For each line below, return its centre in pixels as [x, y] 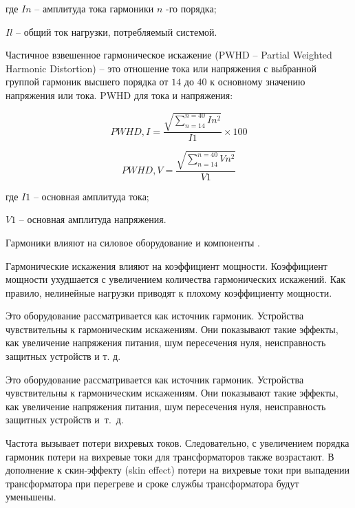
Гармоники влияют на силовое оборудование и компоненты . [133, 242]
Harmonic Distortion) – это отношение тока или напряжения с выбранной [161, 68]
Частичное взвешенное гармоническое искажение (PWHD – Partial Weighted [169, 55]
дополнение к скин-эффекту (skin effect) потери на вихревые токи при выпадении [178, 470]
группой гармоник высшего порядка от [87, 82]
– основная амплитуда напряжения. [93, 219]
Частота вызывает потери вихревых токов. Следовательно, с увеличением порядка [177, 443]
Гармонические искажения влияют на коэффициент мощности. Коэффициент [166, 265]
